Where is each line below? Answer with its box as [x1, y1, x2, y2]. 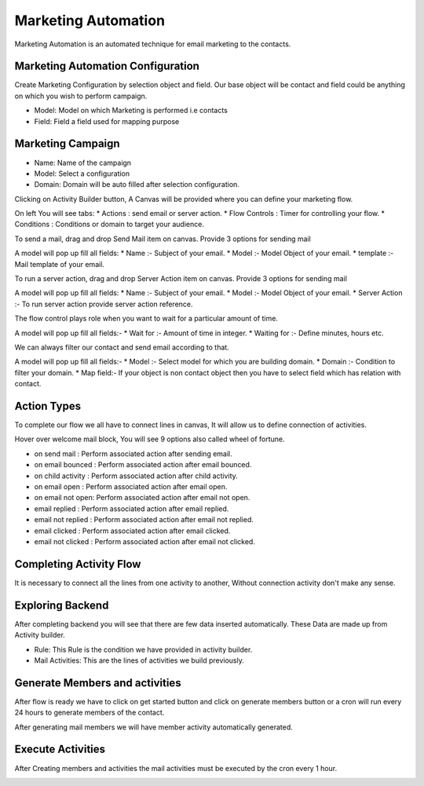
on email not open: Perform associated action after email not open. [34, 493, 250, 503]
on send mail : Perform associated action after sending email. [34, 448, 233, 459]
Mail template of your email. [14, 259, 105, 269]
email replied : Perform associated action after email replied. [34, 503, 229, 514]
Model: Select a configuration [34, 169, 130, 178]
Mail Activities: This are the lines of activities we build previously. [34, 656, 245, 665]
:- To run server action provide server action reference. [14, 299, 193, 309]
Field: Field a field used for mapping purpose [34, 116, 180, 126]
